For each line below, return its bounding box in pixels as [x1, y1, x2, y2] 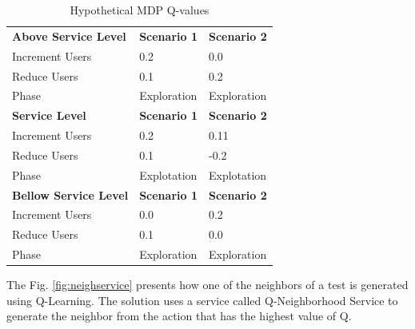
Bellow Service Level [12, 186, 129, 203]
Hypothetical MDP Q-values [70, 2, 209, 18]
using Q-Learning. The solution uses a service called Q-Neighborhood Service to [6, 291, 398, 308]
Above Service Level [12, 27, 126, 44]
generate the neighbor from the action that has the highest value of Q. [6, 307, 352, 324]
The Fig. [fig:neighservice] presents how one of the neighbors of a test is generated [6, 276, 409, 293]
